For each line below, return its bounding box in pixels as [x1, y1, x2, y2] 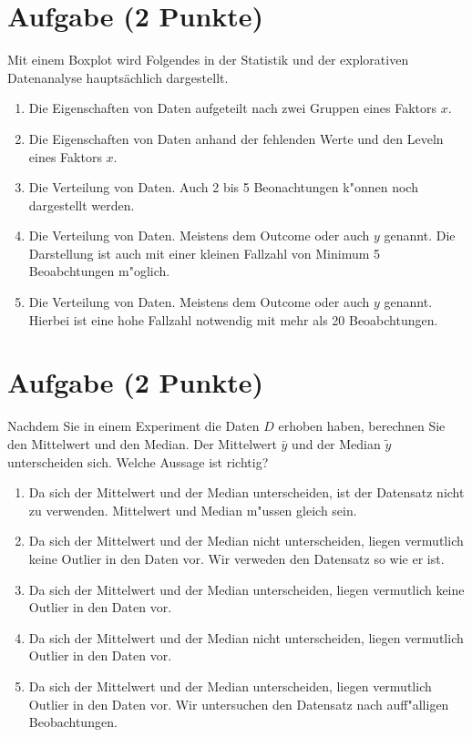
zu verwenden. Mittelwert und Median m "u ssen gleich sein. [28, 500, 357, 519]
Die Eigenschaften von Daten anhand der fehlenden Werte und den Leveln [28, 128, 444, 148]
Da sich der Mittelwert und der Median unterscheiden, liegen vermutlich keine [28, 579, 465, 599]
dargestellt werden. [28, 195, 135, 214]
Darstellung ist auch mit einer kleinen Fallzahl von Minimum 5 [28, 243, 381, 262]
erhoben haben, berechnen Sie [278, 416, 446, 435]
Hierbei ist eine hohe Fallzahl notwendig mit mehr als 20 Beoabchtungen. [28, 310, 438, 329]
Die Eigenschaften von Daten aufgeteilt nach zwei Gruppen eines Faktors [28, 98, 437, 118]
